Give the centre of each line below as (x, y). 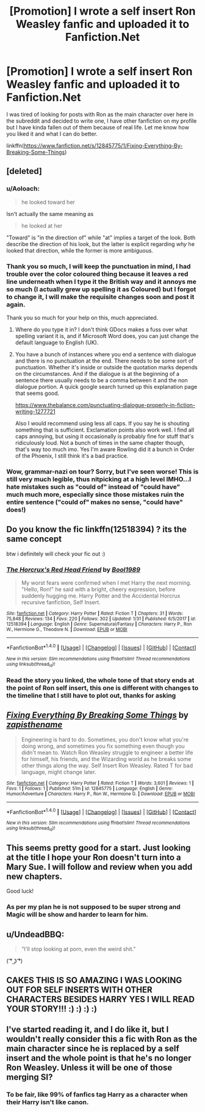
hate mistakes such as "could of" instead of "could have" (93, 486)
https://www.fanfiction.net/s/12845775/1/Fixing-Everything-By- (103, 145)
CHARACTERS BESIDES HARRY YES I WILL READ (101, 999)
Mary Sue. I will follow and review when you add (99, 867)
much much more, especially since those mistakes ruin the (95, 494)
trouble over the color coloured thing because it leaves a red (97, 274)
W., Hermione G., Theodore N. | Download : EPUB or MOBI (67, 629)
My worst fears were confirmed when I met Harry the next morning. (106, 583)
